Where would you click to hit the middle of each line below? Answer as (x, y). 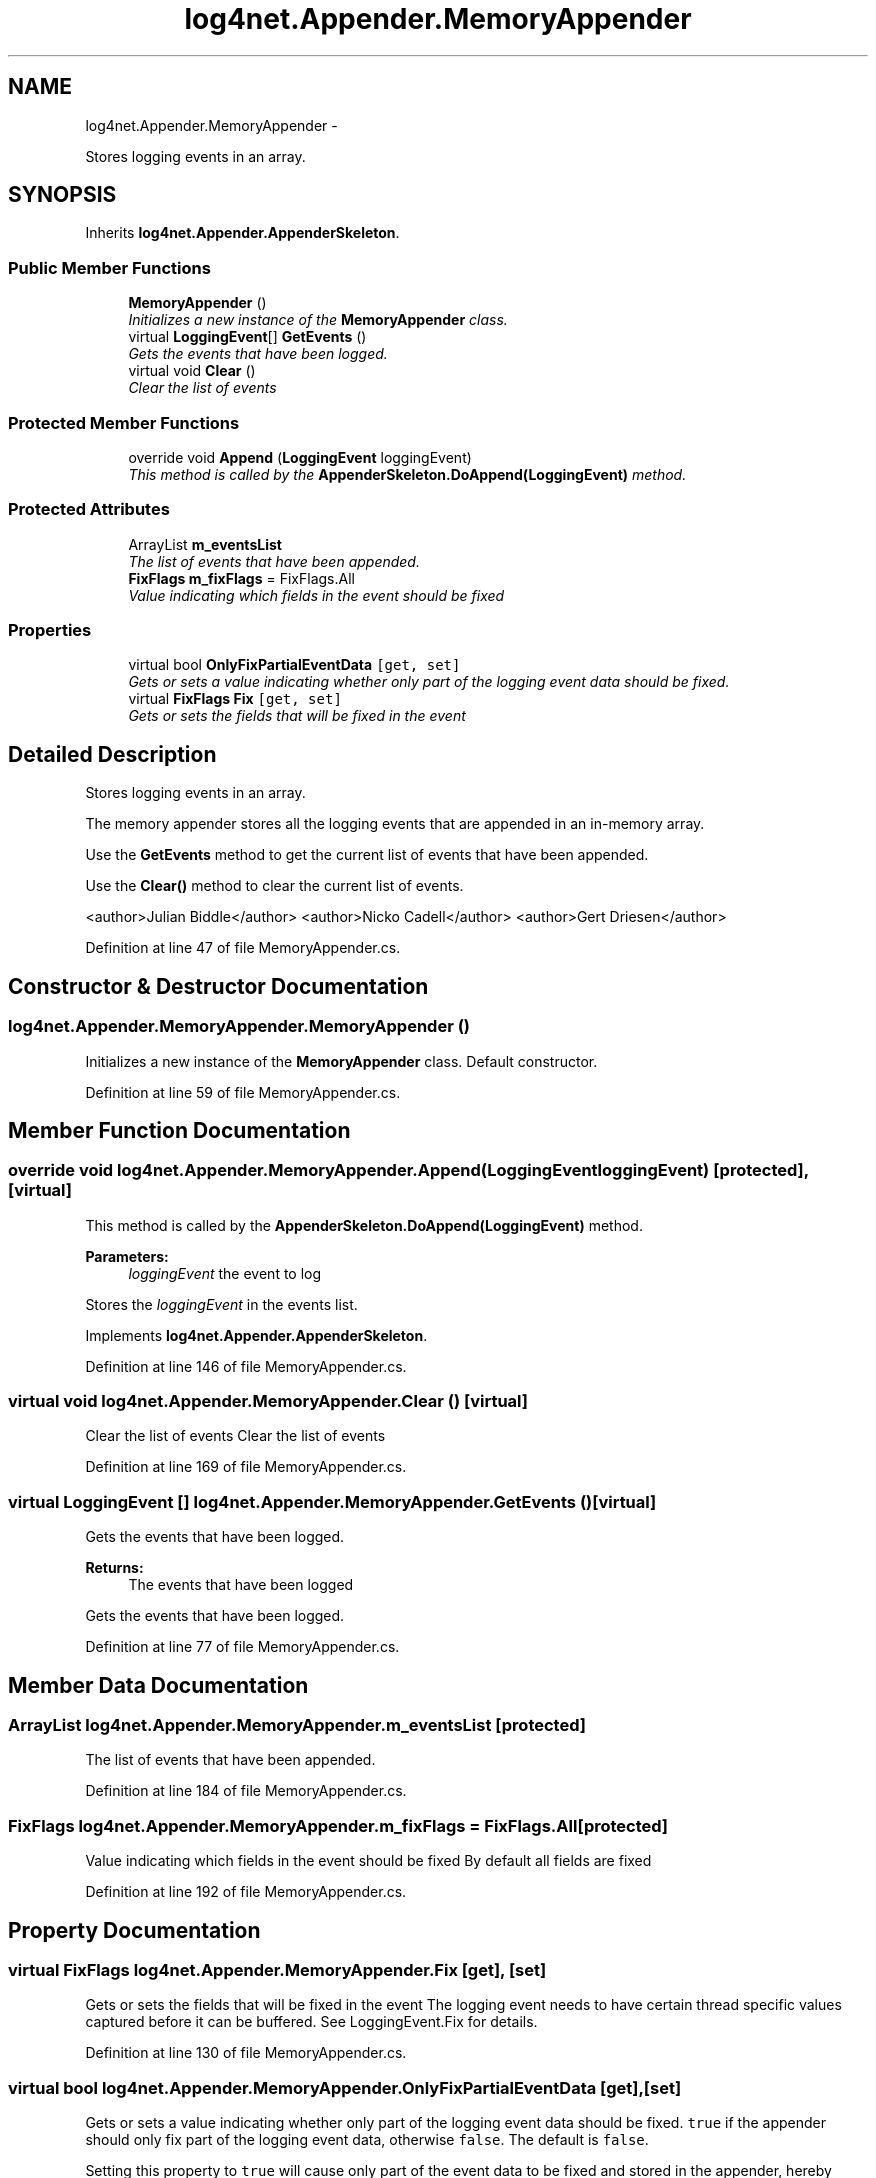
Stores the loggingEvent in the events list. (221, 1304)
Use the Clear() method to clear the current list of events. (274, 886)
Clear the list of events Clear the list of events (235, 1436)
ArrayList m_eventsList (205, 544)
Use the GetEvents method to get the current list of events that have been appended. (367, 855)
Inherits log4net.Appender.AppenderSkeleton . (242, 233)
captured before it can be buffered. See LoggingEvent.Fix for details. (311, 2022)
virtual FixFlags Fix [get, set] (235, 699)
